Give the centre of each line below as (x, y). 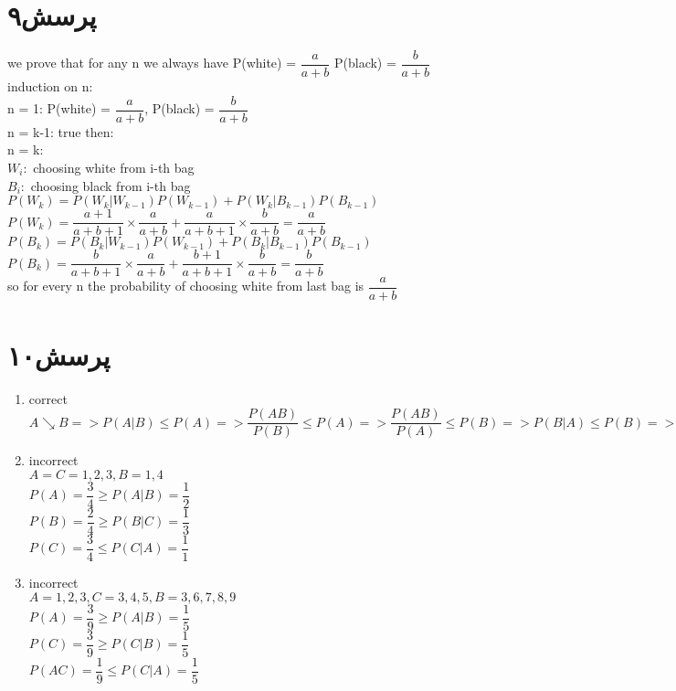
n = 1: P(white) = (59, 108)
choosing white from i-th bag (114, 168)
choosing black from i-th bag (111, 185)
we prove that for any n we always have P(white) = (152, 63)
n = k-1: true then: (61, 131)
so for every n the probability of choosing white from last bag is (186, 286)
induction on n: (50, 86)
